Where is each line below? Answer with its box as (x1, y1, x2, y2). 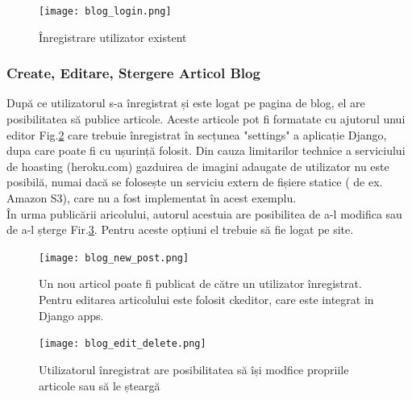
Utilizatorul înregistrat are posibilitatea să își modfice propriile (39, 360, 349, 377)
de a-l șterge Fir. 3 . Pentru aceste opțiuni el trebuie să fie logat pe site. (6, 221, 354, 238)
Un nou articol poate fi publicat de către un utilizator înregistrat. (39, 275, 362, 292)
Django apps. (39, 306, 104, 323)
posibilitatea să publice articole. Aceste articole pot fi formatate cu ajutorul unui (6, 110, 406, 127)
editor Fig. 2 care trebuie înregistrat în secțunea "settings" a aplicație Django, (6, 126, 387, 143)
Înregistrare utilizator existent (39, 28, 187, 45)
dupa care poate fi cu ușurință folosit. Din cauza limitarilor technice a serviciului (6, 142, 406, 159)
